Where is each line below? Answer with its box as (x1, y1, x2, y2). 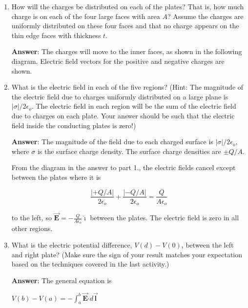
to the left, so (11, 212, 52, 223)
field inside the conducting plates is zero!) (11, 120, 136, 130)
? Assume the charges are (167, 11, 244, 21)
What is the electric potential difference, (11, 240, 132, 250)
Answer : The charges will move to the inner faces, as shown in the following (11, 46, 242, 57)
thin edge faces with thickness (11, 30, 101, 40)
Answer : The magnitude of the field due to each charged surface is (11, 136, 213, 147)
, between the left (181, 240, 234, 250)
